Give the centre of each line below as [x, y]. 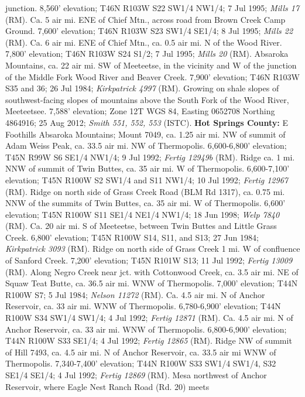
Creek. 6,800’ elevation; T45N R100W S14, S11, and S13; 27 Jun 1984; [132, 237]
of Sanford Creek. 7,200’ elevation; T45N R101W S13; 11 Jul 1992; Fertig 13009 [149, 260]
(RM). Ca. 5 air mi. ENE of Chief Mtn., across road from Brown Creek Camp [145, 19]
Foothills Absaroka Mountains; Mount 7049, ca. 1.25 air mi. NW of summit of [145, 134]
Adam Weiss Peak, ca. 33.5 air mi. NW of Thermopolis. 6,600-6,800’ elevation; [146, 146]
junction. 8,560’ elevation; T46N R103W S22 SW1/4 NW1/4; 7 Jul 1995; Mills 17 [152, 8]
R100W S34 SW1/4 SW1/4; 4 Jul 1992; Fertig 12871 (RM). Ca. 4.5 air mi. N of [149, 318]
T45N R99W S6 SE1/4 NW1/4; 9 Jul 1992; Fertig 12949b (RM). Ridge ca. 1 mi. [150, 157]
